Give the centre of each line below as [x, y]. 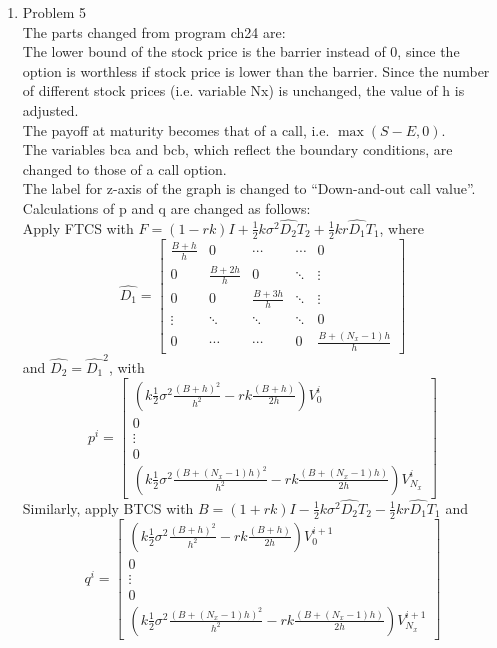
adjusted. [50, 109]
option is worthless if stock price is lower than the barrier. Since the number [256, 70]
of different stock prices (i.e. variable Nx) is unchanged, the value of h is [243, 90]
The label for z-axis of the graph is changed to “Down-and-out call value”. [249, 188]
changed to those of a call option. [124, 168]
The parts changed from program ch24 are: [154, 31]
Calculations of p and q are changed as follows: [166, 207]
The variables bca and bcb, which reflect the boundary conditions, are [237, 149]
